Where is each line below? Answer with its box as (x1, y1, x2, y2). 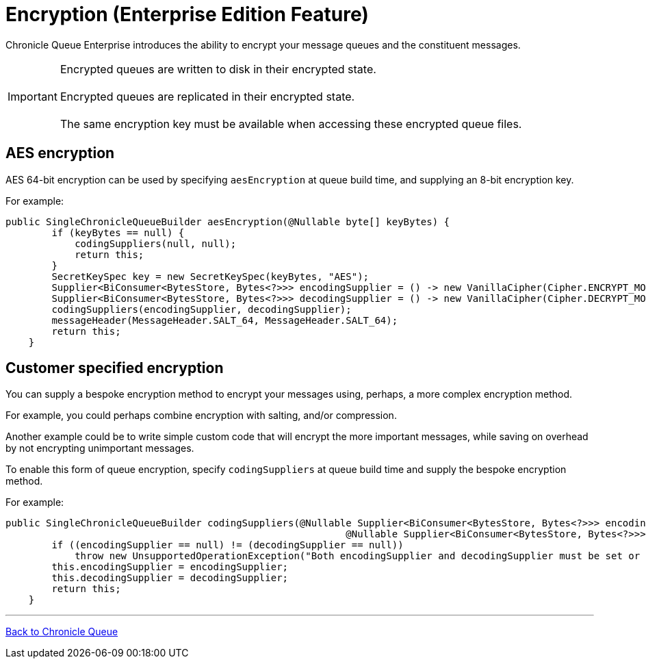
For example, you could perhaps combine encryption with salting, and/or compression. (5, 409, 397, 422)
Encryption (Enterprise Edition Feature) (5, 3, 369, 26)
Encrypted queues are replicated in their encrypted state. (60, 89, 355, 103)
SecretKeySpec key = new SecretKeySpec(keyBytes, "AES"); (51, 270, 370, 282)
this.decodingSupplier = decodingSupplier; (51, 572, 289, 584)
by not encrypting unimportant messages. (5, 442, 194, 455)
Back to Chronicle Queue (5, 626, 118, 638)
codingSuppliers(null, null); (75, 238, 237, 249)
